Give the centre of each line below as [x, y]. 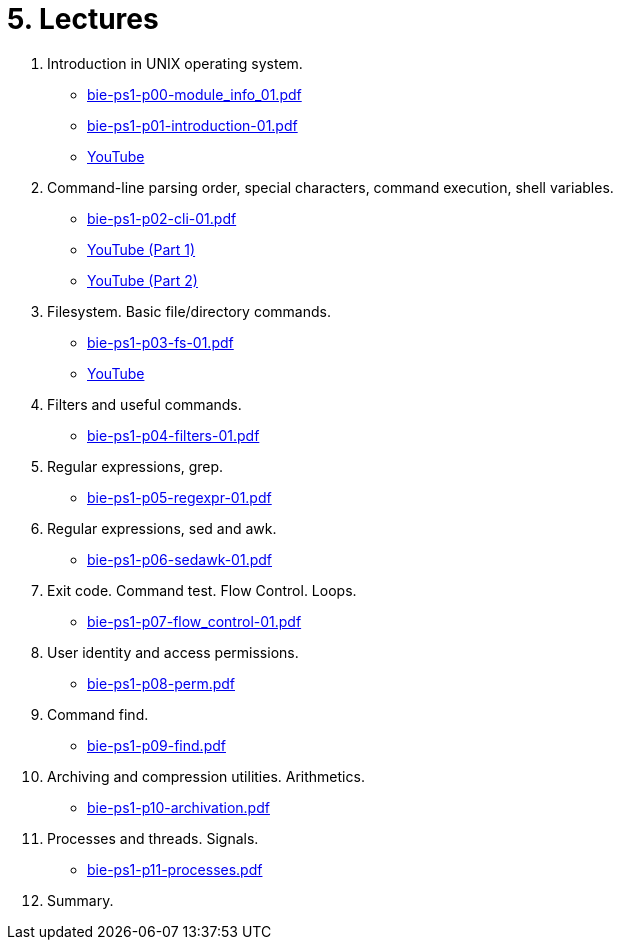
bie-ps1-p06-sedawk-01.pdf [180, 559]
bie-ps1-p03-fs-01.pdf [160, 342]
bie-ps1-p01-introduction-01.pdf [192, 125]
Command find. [98, 714]
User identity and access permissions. [173, 652]
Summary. [80, 900]
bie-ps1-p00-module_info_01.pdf [194, 94]
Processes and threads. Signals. [153, 838]
